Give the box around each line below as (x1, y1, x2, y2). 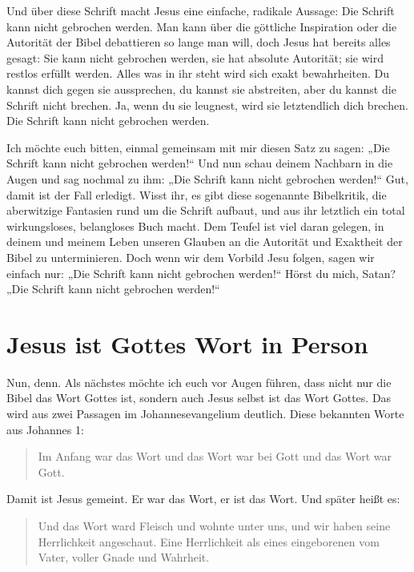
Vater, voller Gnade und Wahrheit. (38, 549, 210, 566)
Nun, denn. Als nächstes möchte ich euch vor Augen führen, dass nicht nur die (6, 373, 392, 390)
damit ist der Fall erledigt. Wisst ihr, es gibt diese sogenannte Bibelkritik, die (6, 186, 387, 203)
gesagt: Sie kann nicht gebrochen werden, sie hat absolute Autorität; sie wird (6, 49, 384, 66)
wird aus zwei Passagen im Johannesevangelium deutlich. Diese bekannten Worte (6, 405, 404, 421)
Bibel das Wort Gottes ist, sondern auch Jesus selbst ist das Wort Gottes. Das (6, 389, 392, 406)
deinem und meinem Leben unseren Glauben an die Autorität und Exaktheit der (6, 233, 403, 250)
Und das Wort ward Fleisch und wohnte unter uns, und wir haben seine (38, 517, 391, 534)
